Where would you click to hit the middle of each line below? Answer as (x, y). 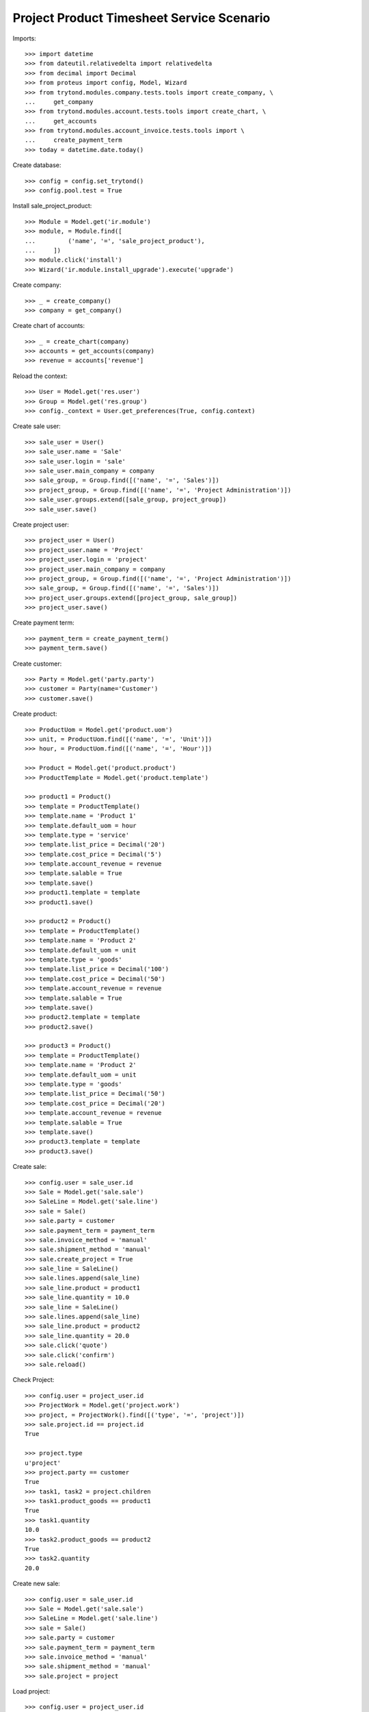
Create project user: (41, 525)
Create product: (35, 714)
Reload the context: (40, 376)
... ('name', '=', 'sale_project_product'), (115, 241)
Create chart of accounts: (49, 326)
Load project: (31, 1691)
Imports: (25, 38)
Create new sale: (37, 1584)
